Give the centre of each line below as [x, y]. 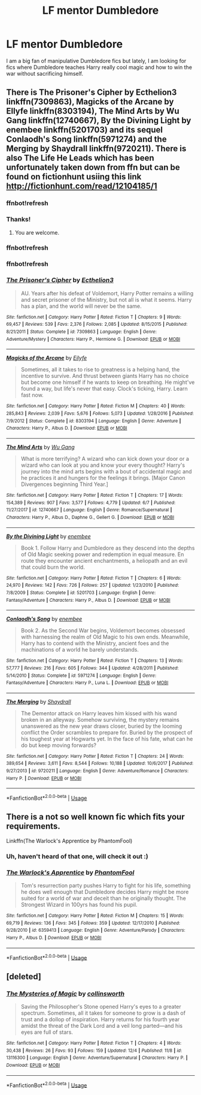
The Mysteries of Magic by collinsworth [65, 994]
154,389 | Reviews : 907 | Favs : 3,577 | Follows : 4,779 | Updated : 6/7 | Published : [91, 502]
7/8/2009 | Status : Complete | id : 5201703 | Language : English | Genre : [81, 592]
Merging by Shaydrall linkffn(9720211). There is [96, 148]
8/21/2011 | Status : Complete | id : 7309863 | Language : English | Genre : [82, 332]
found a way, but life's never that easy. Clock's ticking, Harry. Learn [104, 389]
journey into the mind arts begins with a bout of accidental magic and [106, 471]
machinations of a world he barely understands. [80, 650]
